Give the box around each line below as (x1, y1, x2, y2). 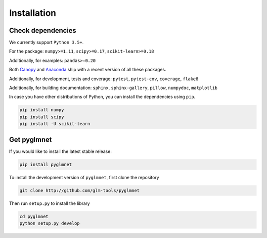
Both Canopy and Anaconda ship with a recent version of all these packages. (9, 67, 167, 73)
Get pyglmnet (9, 135, 52, 143)
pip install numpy (19, 107, 64, 113)
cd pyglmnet (19, 213, 49, 219)
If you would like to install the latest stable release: (9, 148, 112, 154)
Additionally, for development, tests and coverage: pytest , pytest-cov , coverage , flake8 (9, 76, 199, 82)
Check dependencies (9, 26, 77, 35)
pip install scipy (19, 114, 64, 120)
